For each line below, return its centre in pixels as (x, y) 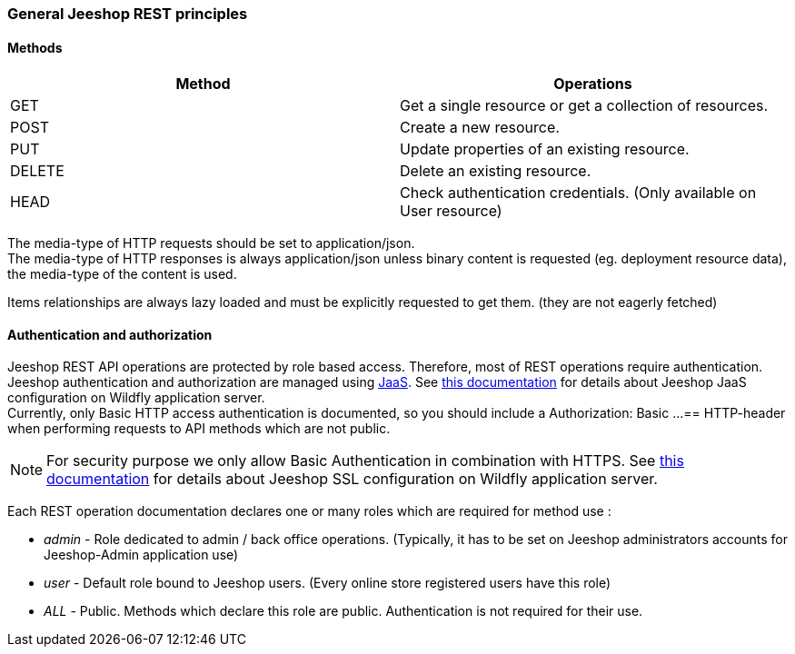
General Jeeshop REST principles (128, 14)
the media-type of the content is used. (122, 274)
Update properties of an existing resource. (545, 149)
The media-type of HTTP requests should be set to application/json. (211, 243)
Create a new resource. (480, 128)
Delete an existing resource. (496, 171)
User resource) (451, 211)
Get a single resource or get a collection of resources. (584, 106)
